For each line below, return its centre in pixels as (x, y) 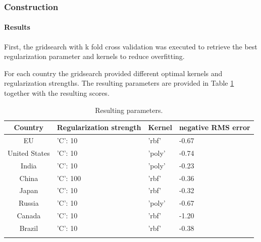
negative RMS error (215, 127)
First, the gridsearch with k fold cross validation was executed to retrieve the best (131, 46)
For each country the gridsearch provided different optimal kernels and (113, 73)
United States (29, 153)
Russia (29, 203)
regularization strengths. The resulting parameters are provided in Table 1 (119, 83)
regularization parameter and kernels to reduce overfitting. (94, 56)
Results (17, 27)
